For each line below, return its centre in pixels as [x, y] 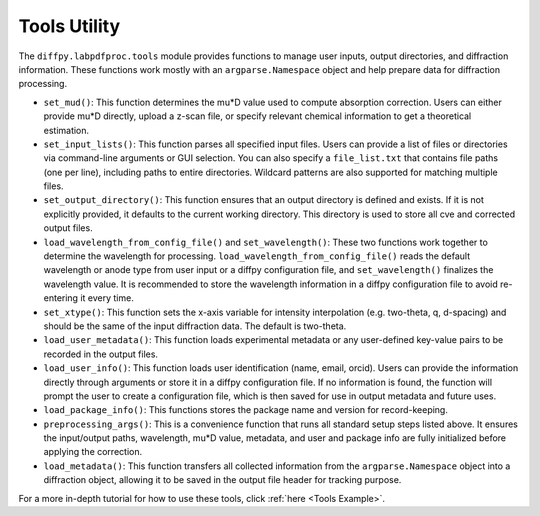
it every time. [107, 298]
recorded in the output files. [101, 354]
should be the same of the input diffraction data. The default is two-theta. [195, 326]
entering [61, 298]
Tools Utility [69, 26]
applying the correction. [93, 452]
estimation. [66, 130]
